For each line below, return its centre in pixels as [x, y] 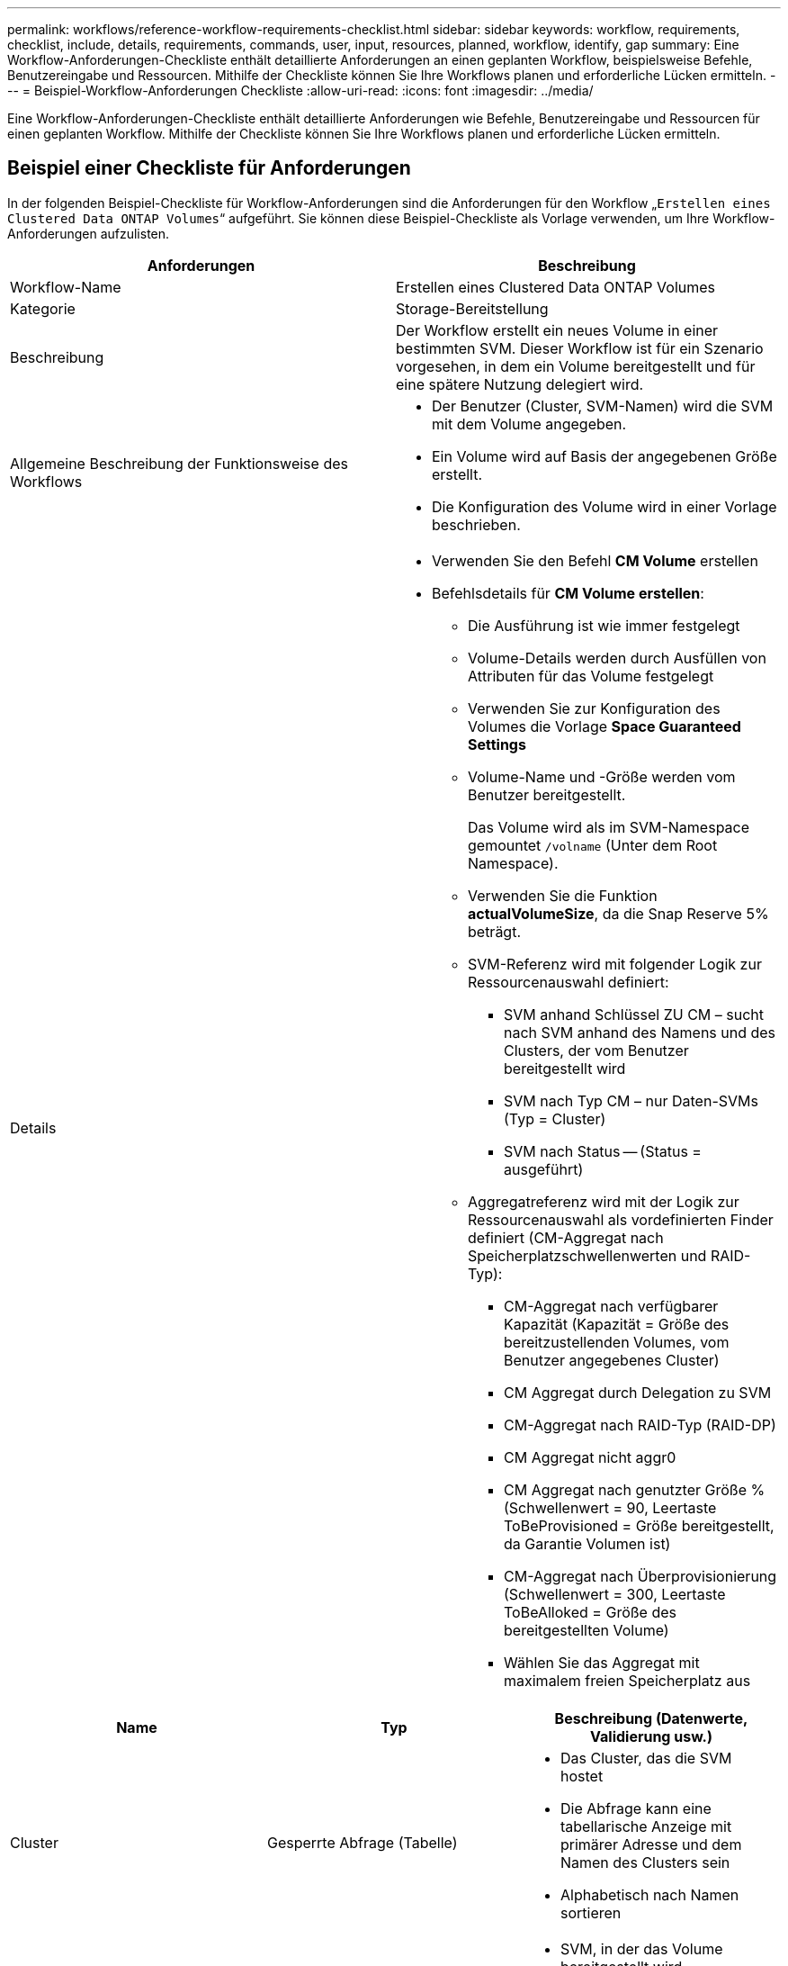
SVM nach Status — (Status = [603, 1151]
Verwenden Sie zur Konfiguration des [594, 708]
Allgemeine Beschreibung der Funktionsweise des [179, 463]
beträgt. [495, 931]
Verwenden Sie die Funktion [563, 895]
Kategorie [43, 308]
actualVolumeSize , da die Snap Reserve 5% [618, 913]
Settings [497, 744]
